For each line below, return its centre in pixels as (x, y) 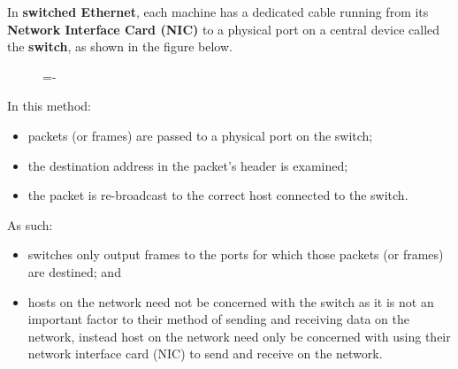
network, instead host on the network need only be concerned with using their (239, 336)
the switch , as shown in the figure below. (120, 46)
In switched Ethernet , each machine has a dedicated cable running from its (218, 12)
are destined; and (74, 271)
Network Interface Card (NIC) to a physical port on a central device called (224, 29)
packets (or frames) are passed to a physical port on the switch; (200, 135)
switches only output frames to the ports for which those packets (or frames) (236, 254)
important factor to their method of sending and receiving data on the (218, 319)
